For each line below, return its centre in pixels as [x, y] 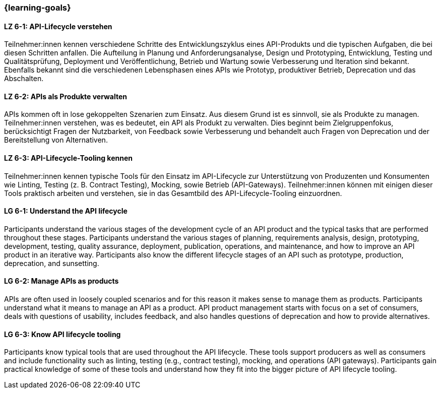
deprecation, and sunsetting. [52, 263]
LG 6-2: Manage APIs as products [61, 281]
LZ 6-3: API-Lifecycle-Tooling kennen [68, 158]
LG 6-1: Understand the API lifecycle [66, 211]
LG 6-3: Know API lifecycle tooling [62, 334]
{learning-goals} [38, 8]
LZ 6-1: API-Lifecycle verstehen [58, 26]
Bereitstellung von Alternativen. [56, 140]
